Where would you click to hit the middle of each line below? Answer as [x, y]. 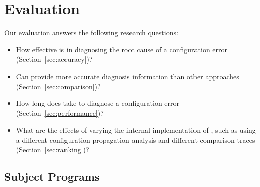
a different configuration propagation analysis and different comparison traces [136, 139]
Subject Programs [52, 177]
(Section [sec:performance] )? [60, 113]
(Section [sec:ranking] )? [52, 149]
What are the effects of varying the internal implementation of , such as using [136, 130]
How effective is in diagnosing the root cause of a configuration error [122, 49]
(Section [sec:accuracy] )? [54, 59]
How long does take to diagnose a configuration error [98, 103]
